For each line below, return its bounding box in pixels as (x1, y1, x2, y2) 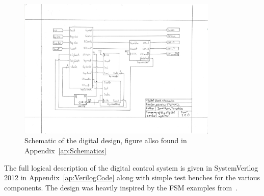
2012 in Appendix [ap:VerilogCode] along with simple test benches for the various (4, 172, 260, 183)
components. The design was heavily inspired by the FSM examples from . (4, 182, 237, 192)
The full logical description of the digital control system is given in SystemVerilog (4, 162, 258, 173)
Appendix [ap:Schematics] (24, 145, 107, 155)
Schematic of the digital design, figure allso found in (24, 135, 187, 146)
